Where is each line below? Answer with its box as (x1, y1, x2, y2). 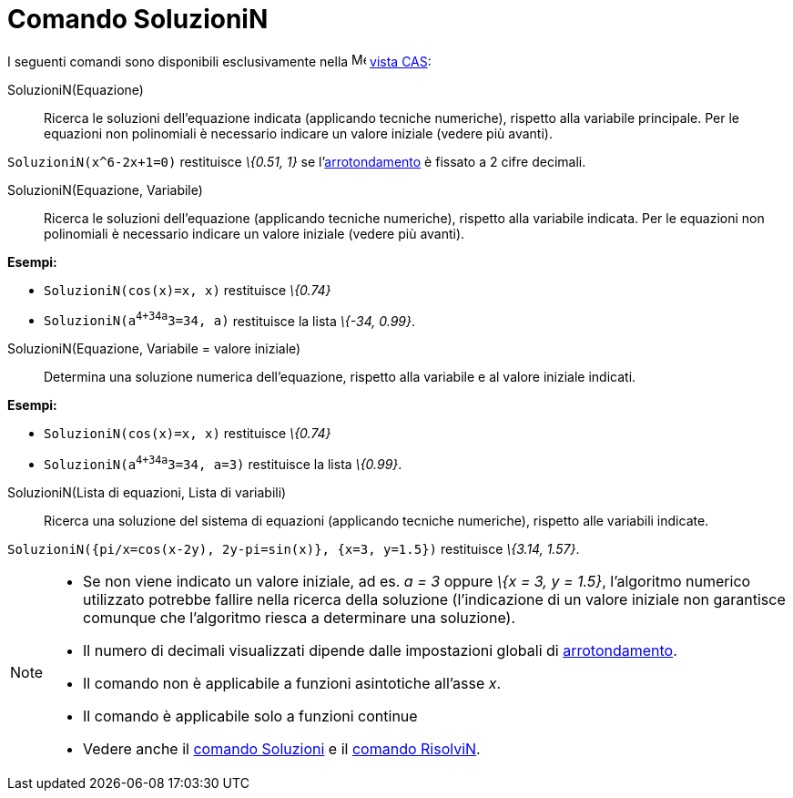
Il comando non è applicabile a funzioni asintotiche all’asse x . (83, 674, 502, 693)
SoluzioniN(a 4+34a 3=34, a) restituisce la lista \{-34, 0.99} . (44, 310, 415, 329)
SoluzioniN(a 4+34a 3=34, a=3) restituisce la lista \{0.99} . (44, 454, 402, 473)
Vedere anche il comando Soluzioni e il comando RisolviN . (83, 740, 481, 759)
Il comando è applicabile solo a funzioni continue (83, 707, 418, 726)
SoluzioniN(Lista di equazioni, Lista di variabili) (7, 485, 287, 501)
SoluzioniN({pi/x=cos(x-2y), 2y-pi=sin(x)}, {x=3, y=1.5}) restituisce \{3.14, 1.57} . (7, 541, 580, 558)
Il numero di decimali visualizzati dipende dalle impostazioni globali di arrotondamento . (83, 641, 677, 660)
